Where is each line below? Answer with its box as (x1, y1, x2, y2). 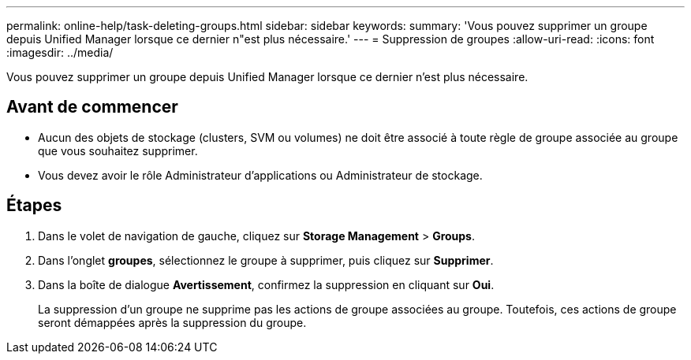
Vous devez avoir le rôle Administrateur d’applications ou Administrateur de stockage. (38, 168, 483, 182)
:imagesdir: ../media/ (6, 46, 114, 59)
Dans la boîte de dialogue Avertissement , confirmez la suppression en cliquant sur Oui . (38, 277, 495, 291)
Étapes (6, 195, 62, 216)
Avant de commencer (6, 97, 178, 117)
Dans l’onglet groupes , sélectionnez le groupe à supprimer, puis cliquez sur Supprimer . (38, 253, 494, 267)
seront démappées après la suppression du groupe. (38, 315, 307, 329)
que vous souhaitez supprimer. (38, 143, 198, 158)
